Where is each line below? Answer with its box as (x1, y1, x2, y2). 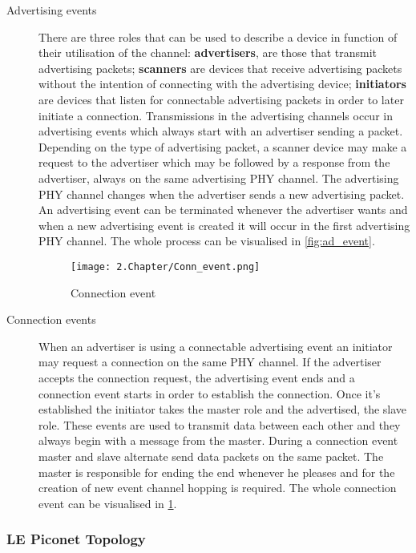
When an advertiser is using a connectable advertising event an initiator (38, 337, 393, 354)
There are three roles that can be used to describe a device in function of (38, 28, 398, 45)
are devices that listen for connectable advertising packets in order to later (38, 91, 404, 107)
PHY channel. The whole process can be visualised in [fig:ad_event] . (38, 232, 375, 249)
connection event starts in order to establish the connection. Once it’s (38, 385, 381, 402)
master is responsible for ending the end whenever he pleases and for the (38, 463, 395, 480)
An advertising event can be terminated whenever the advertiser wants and (38, 201, 408, 218)
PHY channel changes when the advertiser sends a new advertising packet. (38, 185, 405, 202)
